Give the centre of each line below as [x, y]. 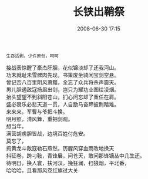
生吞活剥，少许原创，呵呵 [32, 56]
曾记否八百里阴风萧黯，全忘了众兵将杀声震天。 [63, 82]
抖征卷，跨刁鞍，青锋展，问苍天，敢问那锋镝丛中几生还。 [75, 156]
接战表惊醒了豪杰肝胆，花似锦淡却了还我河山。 [63, 67]
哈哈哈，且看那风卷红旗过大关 [42, 170]
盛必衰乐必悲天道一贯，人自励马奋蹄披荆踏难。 [63, 104]
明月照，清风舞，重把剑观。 [40, 119]
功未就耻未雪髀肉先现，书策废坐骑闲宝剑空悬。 [63, 75]
